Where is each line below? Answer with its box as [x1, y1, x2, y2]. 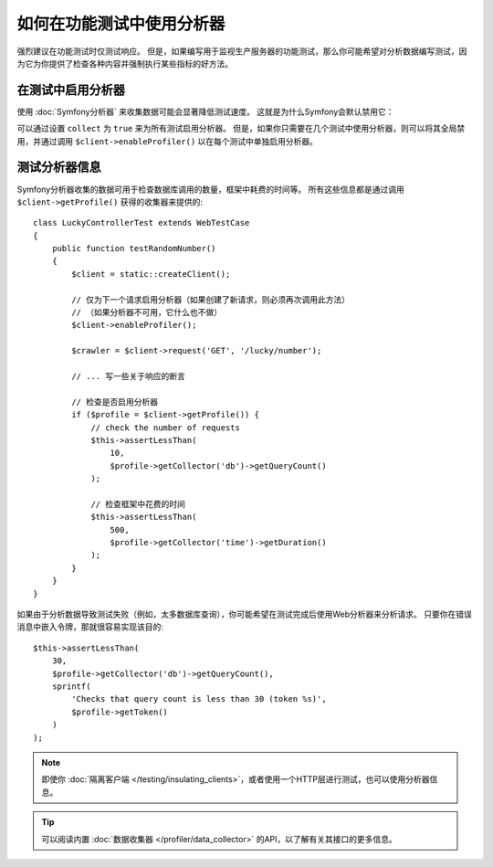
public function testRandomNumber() [51, 243, 216, 254]
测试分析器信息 [16, 160, 101, 175]
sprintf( [51, 681, 91, 692]
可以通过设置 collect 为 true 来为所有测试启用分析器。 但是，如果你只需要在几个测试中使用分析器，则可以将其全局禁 [16, 123, 466, 134]
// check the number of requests [90, 422, 241, 433]
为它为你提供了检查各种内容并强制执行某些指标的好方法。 [16, 58, 233, 69]
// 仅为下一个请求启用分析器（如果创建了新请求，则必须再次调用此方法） [71, 294, 351, 305]
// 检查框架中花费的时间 [90, 499, 186, 509]
